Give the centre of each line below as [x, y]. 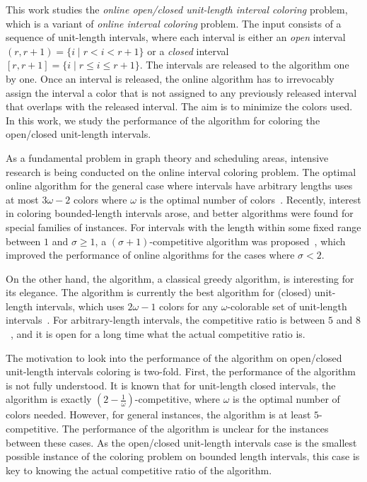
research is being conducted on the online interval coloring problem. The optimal [181, 171]
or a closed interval [188, 51]
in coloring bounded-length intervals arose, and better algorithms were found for [180, 213]
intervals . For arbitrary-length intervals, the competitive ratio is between [165, 320]
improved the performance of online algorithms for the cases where [150, 255]
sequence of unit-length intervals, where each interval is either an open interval [176, 37]
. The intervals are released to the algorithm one [244, 65]
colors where [100, 199]
